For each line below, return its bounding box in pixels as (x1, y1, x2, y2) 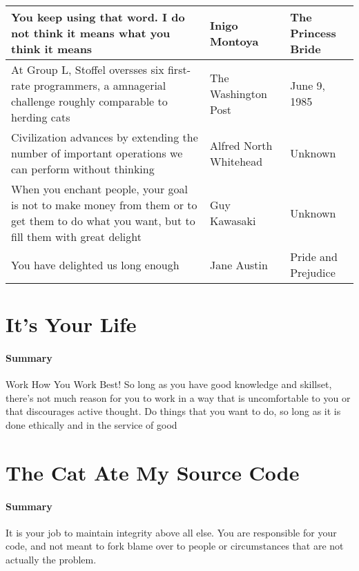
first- (167, 61, 191, 77)
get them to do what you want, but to (11, 213, 195, 229)
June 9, (290, 77, 326, 93)
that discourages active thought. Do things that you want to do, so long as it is (6, 404, 341, 418)
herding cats (11, 109, 70, 125)
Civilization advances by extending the (11, 129, 198, 145)
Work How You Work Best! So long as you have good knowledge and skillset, (6, 377, 332, 391)
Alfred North (210, 137, 273, 153)
